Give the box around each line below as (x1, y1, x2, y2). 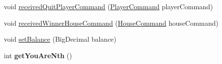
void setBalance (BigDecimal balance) (4, 34, 117, 44)
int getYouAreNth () (4, 50, 72, 60)
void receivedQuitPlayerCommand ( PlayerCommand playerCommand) (4, 1, 213, 11)
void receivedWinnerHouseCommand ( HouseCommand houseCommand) (4, 17, 219, 28)
